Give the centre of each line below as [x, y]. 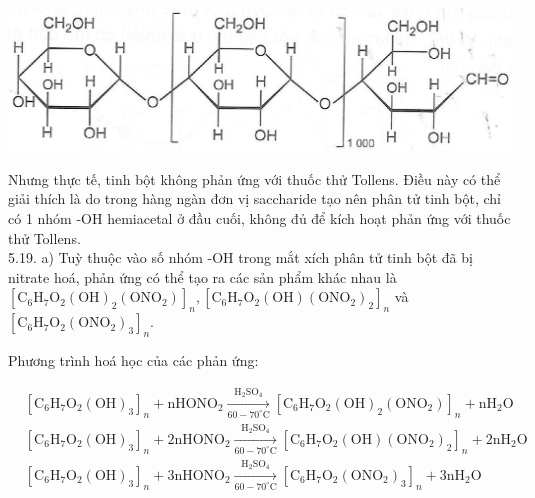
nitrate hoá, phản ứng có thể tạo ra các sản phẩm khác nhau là [202, 276]
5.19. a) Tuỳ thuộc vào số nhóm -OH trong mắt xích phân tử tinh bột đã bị [240, 257]
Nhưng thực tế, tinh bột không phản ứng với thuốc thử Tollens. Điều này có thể [254, 178]
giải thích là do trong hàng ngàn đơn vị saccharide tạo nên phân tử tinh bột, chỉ [254, 198]
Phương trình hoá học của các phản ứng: [133, 359]
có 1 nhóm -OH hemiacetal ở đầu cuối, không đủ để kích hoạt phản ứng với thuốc [259, 218]
